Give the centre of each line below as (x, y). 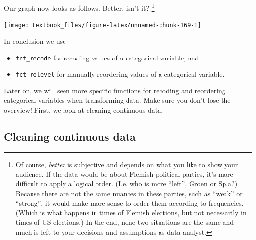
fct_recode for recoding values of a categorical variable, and (107, 57)
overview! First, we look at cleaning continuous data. (84, 110)
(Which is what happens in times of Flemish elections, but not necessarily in (131, 212)
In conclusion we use (35, 41)
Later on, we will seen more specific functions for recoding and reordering (115, 90)
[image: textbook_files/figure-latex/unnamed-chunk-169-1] (103, 25)
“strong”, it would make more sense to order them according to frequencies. (129, 203)
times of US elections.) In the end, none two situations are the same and (125, 222)
